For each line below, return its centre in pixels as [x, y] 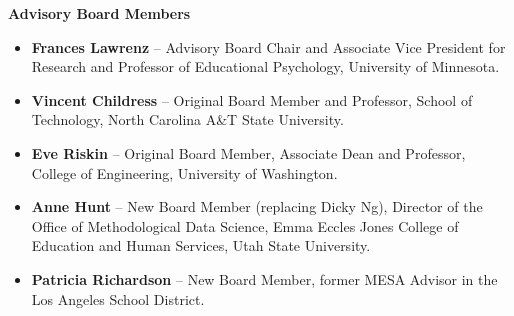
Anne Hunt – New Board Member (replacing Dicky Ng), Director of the [257, 206]
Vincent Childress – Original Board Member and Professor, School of [252, 99]
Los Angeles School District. [118, 298]
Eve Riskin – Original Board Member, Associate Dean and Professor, [248, 152]
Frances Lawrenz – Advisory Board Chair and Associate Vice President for [268, 46]
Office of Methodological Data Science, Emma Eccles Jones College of [245, 225]
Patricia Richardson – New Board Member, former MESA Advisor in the [264, 278]
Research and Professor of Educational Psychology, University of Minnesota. [265, 66]
